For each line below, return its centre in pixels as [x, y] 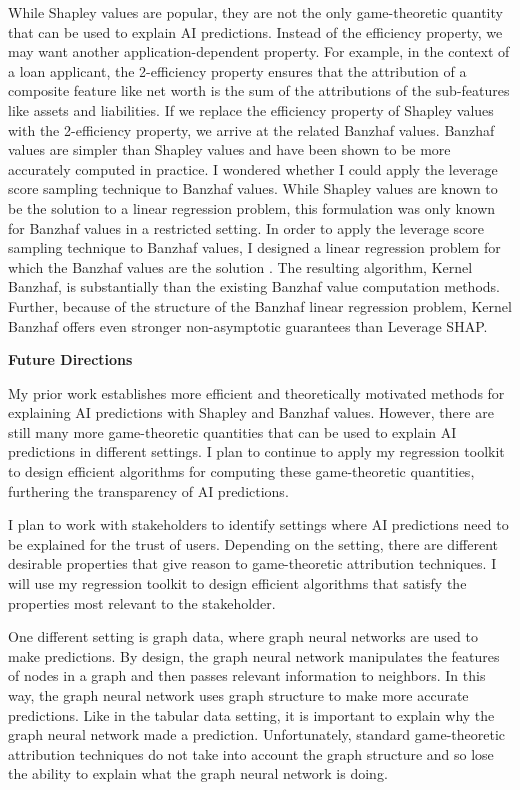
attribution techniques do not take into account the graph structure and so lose [251, 753]
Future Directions [70, 359]
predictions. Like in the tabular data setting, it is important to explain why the [251, 714]
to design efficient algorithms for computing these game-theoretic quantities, [241, 471]
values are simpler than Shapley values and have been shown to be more [229, 149]
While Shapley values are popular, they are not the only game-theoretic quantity [255, 12]
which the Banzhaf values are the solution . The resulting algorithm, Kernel [240, 266]
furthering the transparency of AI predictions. [148, 490]
